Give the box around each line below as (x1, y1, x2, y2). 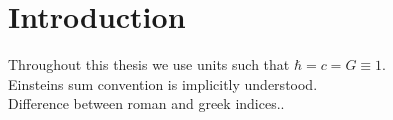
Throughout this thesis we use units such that (8, 54, 290, 75)
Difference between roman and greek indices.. (8, 93, 285, 114)
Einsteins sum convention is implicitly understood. (8, 73, 318, 94)
